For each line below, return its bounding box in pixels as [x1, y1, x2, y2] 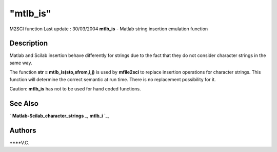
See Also [9, 99, 38, 108]
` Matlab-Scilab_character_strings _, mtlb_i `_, [9, 112, 109, 119]
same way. [9, 60, 33, 66]
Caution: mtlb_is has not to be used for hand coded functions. [9, 86, 141, 92]
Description [9, 39, 48, 48]
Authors [9, 126, 36, 135]
